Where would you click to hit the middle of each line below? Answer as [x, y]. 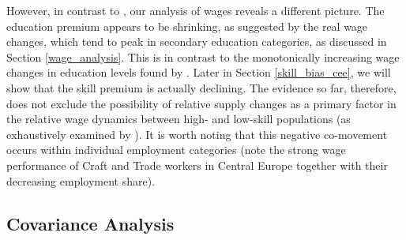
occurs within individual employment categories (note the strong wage [176, 150]
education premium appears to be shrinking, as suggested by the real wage [187, 26]
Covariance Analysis [90, 223]
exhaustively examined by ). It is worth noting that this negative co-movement [197, 134]
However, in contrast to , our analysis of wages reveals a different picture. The [195, 10]
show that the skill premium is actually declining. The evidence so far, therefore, [201, 87]
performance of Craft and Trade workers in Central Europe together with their [197, 165]
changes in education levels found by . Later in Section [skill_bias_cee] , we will [199, 72]
